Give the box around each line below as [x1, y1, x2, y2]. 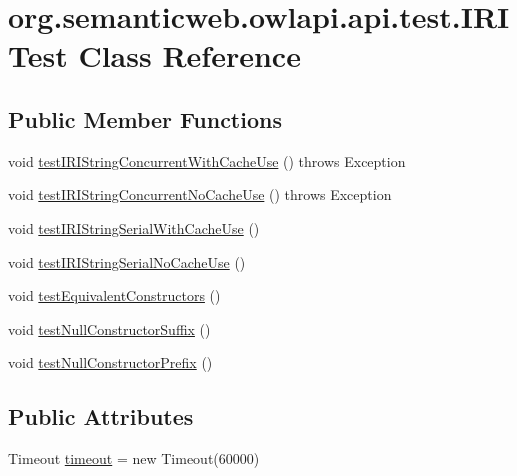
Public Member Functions [8, 103, 282, 134]
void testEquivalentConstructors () [8, 285, 221, 306]
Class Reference [78, 35, 301, 76]
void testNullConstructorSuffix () [8, 318, 211, 339]
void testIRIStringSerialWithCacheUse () [8, 217, 260, 238]
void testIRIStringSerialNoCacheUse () [8, 251, 246, 272]
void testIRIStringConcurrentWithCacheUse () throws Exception [8, 150, 406, 171]
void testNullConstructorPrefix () [8, 352, 213, 373]
